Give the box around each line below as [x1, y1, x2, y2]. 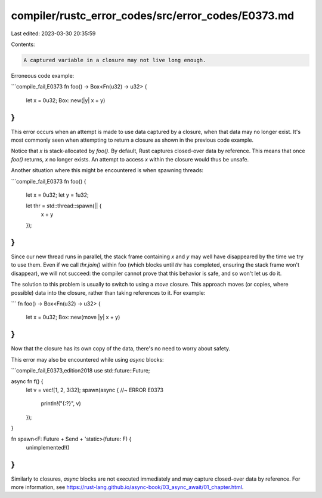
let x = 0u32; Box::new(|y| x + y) [26, 96, 106, 104]
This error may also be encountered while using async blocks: [11, 356, 164, 363]
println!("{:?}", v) [41, 400, 81, 407]
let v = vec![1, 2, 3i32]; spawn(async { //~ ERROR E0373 [26, 386, 164, 393]
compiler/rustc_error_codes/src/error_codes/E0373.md [11, 9, 295, 22]
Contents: [11, 41, 35, 48]
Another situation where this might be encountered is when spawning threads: [11, 167, 204, 174]
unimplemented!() [26, 444, 70, 451]
